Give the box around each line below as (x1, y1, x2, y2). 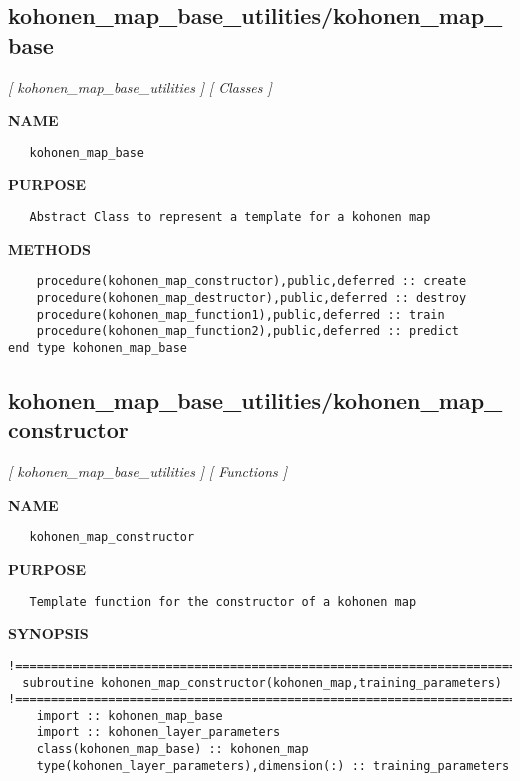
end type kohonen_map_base (8, 340, 187, 355)
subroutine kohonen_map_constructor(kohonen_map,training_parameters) (22, 675, 502, 690)
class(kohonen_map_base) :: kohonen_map (36, 742, 309, 757)
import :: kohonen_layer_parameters (36, 725, 281, 740)
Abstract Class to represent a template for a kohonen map (29, 210, 431, 225)
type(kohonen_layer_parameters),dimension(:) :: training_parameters (36, 758, 510, 773)
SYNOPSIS (8, 623, 89, 644)
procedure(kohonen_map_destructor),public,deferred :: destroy (36, 290, 467, 305)
